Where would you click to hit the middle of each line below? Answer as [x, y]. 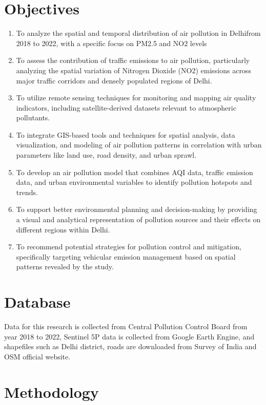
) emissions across [223, 70]
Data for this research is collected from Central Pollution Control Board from [126, 326]
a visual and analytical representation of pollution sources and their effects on [138, 219]
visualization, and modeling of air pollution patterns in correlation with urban [139, 145]
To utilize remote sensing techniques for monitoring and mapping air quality [136, 98]
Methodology [52, 391]
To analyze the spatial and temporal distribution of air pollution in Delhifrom [138, 33]
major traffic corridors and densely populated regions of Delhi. [114, 80]
